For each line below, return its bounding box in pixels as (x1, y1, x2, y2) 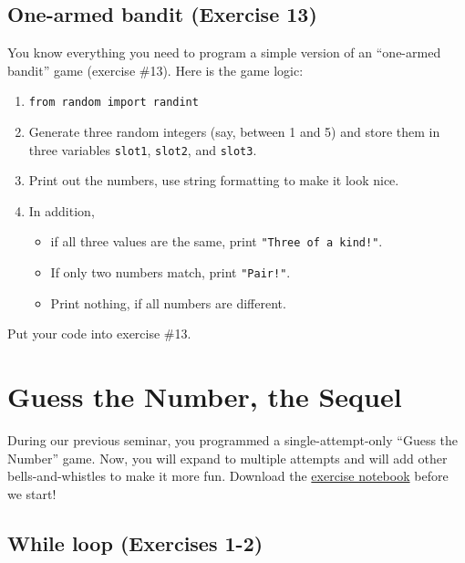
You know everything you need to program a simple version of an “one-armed (7, 43, 441, 62)
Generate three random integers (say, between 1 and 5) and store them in (28, 122, 440, 141)
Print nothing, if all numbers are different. (50, 293, 286, 312)
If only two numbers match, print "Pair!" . (50, 263, 291, 282)
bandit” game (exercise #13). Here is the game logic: (7, 60, 304, 79)
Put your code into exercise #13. (7, 324, 191, 343)
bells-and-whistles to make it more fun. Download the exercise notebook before (7, 466, 449, 485)
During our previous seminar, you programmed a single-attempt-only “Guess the (7, 431, 459, 450)
